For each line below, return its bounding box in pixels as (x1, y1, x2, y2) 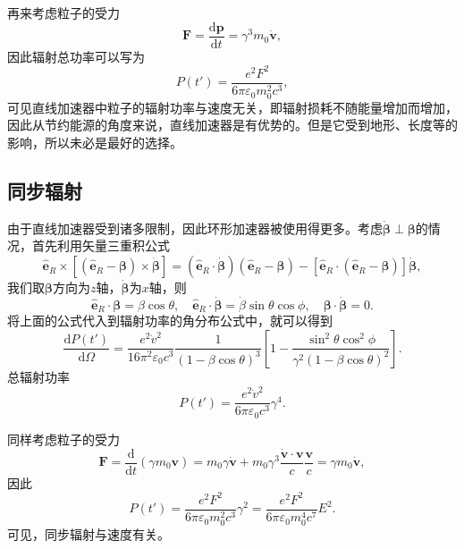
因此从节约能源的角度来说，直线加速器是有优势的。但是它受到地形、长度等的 (7, 115, 458, 134)
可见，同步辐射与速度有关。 (7, 524, 170, 543)
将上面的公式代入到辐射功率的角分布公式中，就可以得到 (7, 311, 333, 330)
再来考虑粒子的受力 (7, 4, 120, 21)
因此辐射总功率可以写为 (7, 46, 145, 65)
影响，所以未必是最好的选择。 (7, 133, 182, 152)
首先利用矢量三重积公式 (31, 236, 170, 255)
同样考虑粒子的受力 (7, 429, 120, 448)
